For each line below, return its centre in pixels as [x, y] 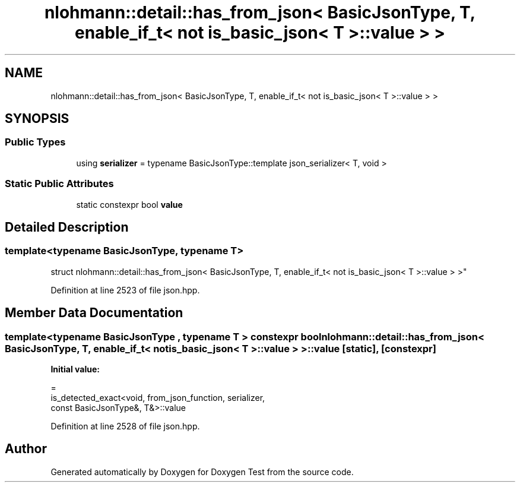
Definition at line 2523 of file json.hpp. [125, 290]
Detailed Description [67, 227]
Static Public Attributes [59, 184]
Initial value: [75, 369]
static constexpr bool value [129, 204]
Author [26, 449]
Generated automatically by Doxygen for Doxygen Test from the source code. [202, 472]
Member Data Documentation [94, 313]
